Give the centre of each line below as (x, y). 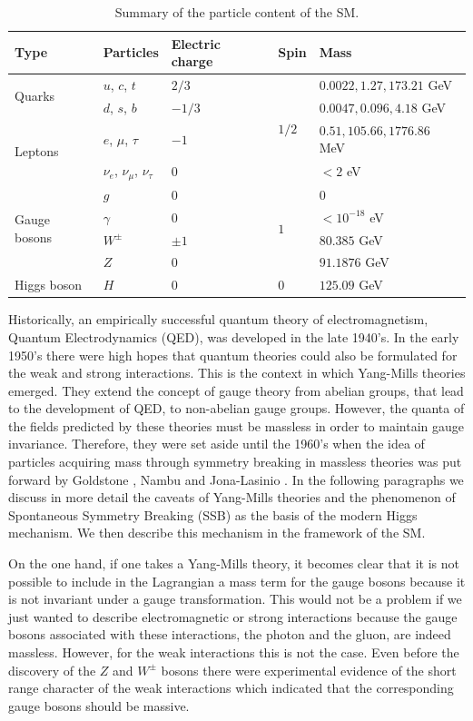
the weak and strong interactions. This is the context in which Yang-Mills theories (237, 373)
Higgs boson (49, 285)
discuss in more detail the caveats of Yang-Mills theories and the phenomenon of (232, 497)
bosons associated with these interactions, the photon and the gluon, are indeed (230, 634)
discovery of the (52, 670)
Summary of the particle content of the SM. (237, 12)
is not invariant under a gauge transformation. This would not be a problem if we (235, 599)
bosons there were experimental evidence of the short (309, 670)
